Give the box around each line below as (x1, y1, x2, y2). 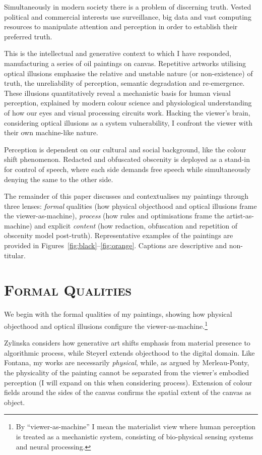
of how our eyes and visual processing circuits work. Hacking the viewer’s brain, (4, 107, 250, 118)
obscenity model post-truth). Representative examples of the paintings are (4, 230, 233, 241)
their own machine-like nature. (4, 127, 98, 138)
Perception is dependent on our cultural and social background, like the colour (4, 144, 246, 154)
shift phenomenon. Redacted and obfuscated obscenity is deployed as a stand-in (4, 154, 250, 164)
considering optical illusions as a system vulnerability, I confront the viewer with (4, 117, 252, 128)
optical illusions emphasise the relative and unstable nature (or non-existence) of (4, 68, 253, 78)
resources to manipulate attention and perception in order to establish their (4, 21, 238, 32)
